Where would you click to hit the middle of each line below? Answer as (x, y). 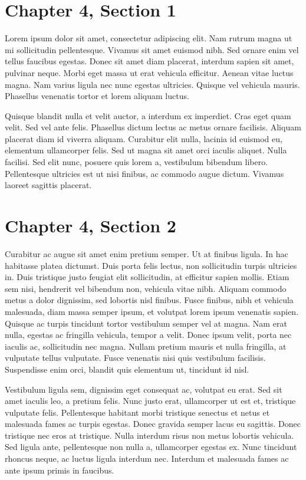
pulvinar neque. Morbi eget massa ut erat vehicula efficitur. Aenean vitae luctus (149, 72)
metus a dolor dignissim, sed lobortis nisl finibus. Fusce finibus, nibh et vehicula (149, 300)
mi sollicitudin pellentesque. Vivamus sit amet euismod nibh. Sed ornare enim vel (152, 49)
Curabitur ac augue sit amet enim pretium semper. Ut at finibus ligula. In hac (147, 253)
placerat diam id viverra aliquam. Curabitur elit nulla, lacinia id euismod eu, (144, 138)
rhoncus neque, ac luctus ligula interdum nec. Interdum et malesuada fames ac (147, 458)
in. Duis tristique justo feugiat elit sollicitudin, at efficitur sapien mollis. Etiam (147, 277)
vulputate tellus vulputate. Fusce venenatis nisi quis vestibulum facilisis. (135, 358)
